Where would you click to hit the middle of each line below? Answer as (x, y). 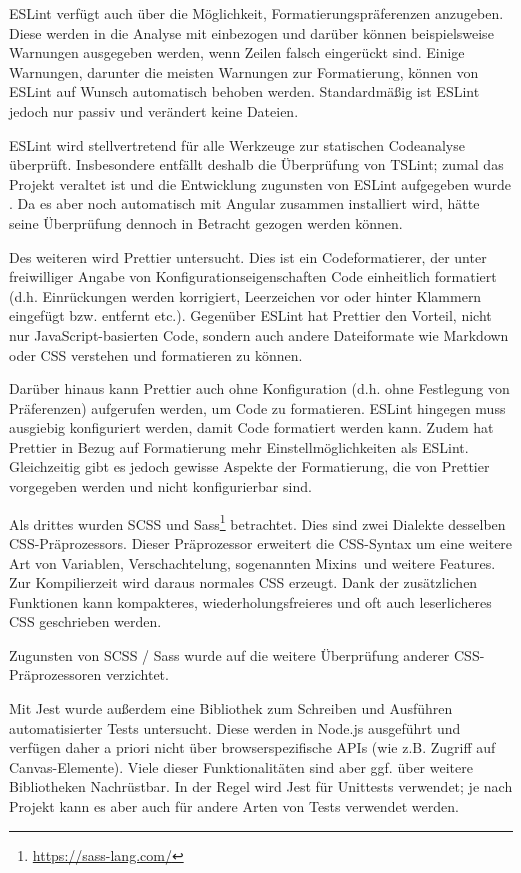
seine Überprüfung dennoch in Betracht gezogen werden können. (206, 222)
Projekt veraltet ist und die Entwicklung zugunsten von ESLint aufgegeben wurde (260, 183)
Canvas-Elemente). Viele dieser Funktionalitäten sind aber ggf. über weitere (241, 766)
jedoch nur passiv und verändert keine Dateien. (154, 110)
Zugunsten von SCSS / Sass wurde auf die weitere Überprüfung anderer (229, 654)
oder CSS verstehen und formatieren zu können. (156, 354)
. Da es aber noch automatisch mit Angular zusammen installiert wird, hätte (244, 203)
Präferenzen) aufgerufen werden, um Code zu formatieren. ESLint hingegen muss (257, 407)
